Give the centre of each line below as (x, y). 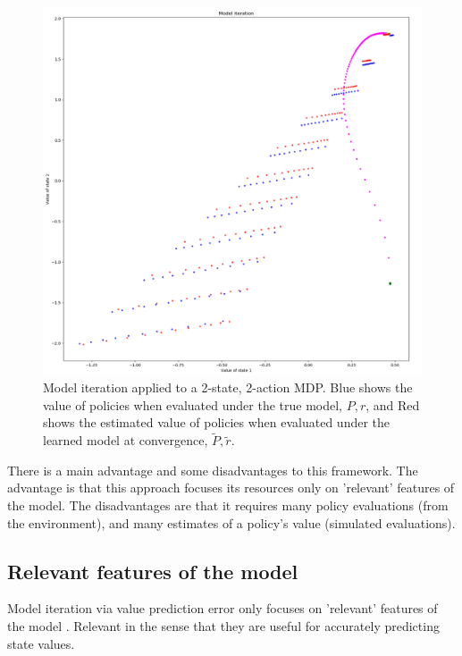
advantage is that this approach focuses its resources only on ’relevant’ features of (231, 488)
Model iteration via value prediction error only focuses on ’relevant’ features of (223, 608)
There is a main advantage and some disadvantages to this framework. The (213, 470)
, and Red (393, 404)
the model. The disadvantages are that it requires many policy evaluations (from (228, 505)
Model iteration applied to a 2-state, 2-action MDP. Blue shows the (228, 387)
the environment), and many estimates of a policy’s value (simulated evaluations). (231, 522)
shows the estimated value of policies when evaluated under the (217, 422)
